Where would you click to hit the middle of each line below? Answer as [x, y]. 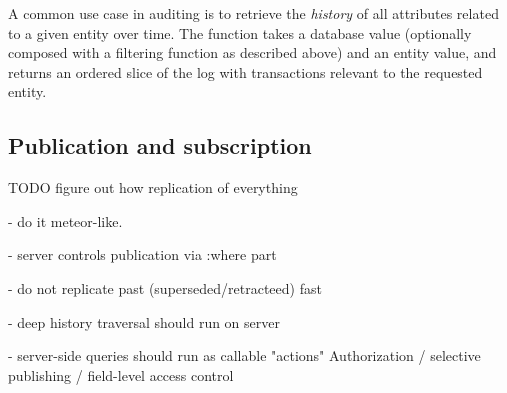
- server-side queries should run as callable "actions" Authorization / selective [244, 355]
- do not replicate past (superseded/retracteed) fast [165, 287]
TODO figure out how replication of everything [153, 187]
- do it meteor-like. [65, 220]
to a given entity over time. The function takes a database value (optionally [240, 32]
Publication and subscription [160, 145]
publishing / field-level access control [121, 374]
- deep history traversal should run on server [144, 321]
